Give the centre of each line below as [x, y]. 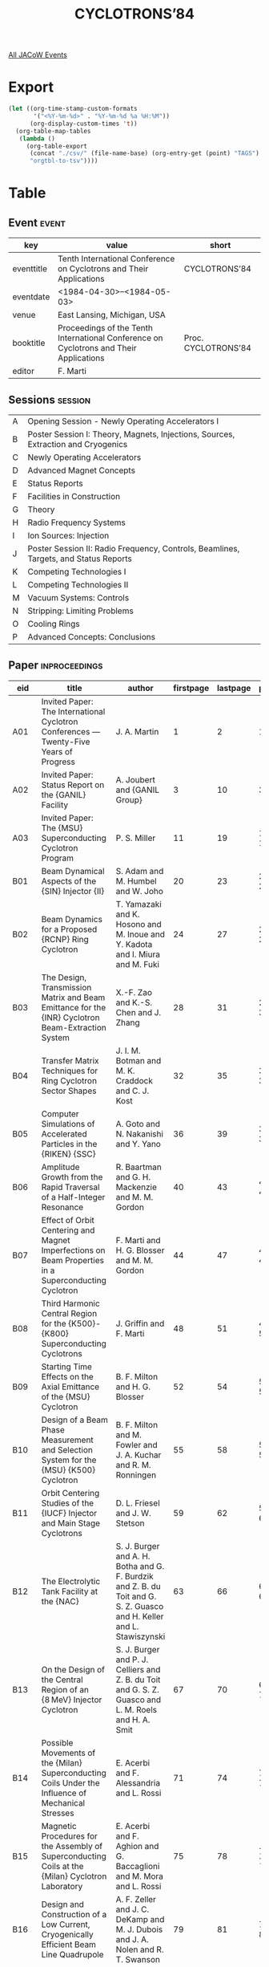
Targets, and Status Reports [80, 559]
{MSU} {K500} [68, 1469]
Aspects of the [69, 881]
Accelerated [64, 1134]
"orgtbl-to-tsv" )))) [64, 161]
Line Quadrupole [72, 1954]
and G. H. [133, 1177]
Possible [57, 1742]
